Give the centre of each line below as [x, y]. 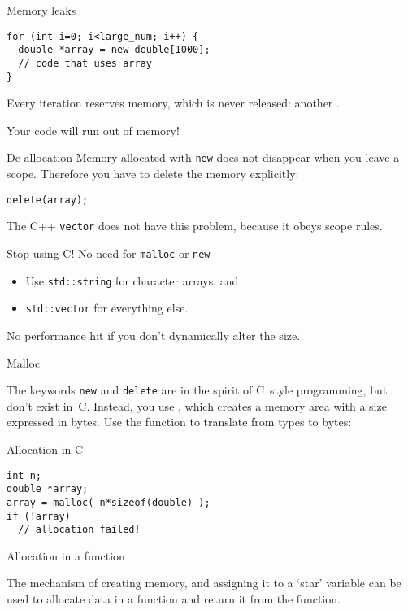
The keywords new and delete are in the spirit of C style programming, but [197, 390]
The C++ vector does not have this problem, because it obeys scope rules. [195, 226]
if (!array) [39, 516]
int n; [24, 475]
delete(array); [48, 200]
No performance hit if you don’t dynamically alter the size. [154, 335]
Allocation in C [45, 449]
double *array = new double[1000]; [114, 50]
